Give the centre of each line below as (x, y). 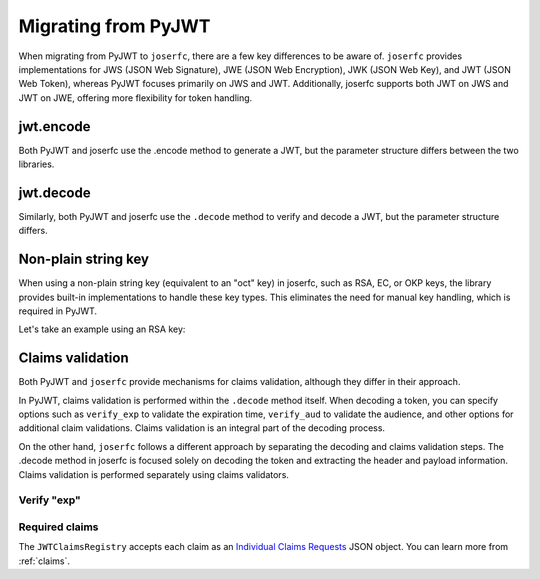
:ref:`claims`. (44, 561)
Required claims (58, 527)
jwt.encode (54, 126)
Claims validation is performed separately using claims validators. (154, 474)
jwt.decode (54, 192)
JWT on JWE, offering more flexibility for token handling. (135, 97)
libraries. (36, 164)
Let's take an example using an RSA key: (102, 329)
